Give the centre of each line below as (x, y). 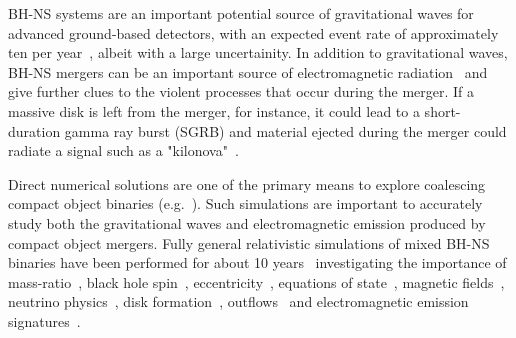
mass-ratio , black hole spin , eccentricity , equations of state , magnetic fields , (256, 281)
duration (34, 130)
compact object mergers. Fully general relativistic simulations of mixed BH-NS (249, 242)
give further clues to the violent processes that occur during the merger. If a (241, 91)
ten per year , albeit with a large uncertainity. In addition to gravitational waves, (258, 52)
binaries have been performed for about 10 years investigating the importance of (257, 262)
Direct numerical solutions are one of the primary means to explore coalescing (247, 183)
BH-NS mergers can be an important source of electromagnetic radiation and (248, 71)
